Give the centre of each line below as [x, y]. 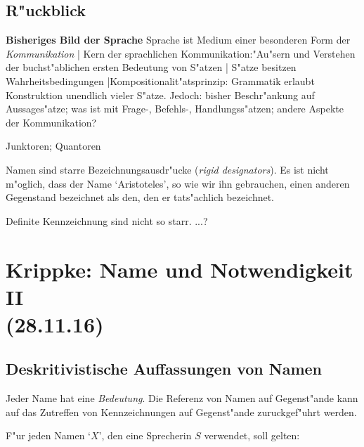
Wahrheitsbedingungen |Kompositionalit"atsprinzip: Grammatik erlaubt [160, 80]
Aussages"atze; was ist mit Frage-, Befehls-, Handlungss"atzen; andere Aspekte [175, 109]
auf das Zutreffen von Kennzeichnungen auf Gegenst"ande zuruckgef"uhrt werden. [181, 412]
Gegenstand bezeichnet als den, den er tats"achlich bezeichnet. [140, 197]
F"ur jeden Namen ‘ [48, 435]
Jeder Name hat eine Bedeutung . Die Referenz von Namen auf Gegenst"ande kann [182, 398]
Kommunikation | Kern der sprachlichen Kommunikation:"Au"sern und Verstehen [181, 53]
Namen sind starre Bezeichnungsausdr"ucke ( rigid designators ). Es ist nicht [167, 169]
